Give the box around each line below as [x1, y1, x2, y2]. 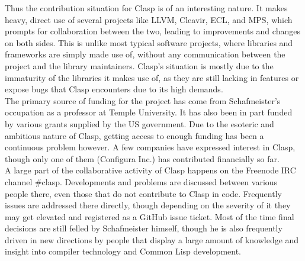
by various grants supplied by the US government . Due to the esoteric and [5, 117, 274, 130]
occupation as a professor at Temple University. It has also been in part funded [5, 106, 293, 118]
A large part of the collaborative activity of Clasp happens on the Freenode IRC [5, 164, 296, 176]
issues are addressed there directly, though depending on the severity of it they [5, 199, 291, 211]
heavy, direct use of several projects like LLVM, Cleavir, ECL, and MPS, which [5, 13, 293, 25]
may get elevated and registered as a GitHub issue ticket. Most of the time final [5, 210, 294, 223]
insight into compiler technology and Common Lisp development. [5, 245, 241, 257]
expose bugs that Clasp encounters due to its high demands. [5, 83, 223, 95]
